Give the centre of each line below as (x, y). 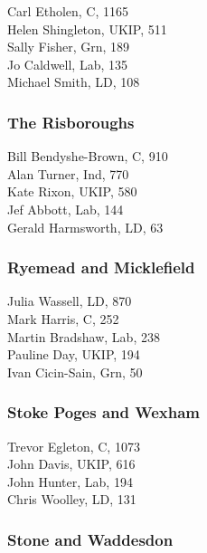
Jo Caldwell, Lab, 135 (67, 64)
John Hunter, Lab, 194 (70, 481)
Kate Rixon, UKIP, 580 (72, 191)
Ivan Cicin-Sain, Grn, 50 (75, 372)
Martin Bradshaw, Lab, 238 (84, 336)
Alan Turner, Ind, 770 (68, 173)
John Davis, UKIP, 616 (71, 464)
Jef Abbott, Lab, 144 (66, 209)
